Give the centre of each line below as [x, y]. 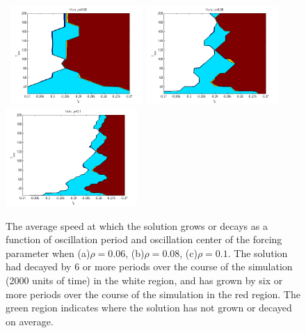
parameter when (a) [48, 253]
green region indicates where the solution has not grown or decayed [149, 308]
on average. [30, 321]
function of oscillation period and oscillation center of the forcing [144, 239]
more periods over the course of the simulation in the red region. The [153, 294]
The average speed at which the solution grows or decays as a [137, 225]
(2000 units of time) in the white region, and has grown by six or [144, 280]
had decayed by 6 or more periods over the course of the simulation [149, 266]
